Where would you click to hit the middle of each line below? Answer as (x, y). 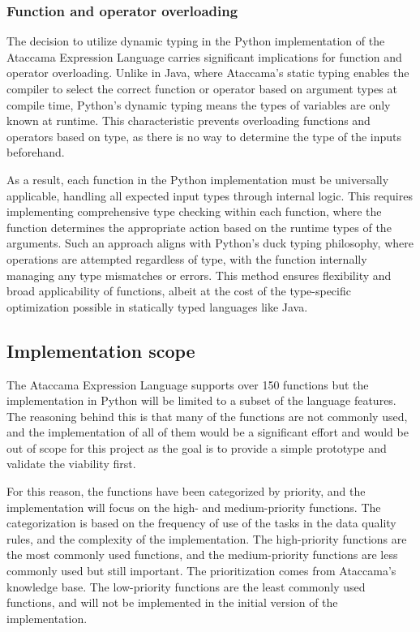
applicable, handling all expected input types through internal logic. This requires (210, 195)
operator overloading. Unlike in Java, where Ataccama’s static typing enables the (208, 73)
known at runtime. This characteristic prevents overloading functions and (189, 120)
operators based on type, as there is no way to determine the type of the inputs (204, 136)
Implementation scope (101, 350)
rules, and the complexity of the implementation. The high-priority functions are (207, 538)
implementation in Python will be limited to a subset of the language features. (201, 400)
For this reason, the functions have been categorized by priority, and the (186, 491)
